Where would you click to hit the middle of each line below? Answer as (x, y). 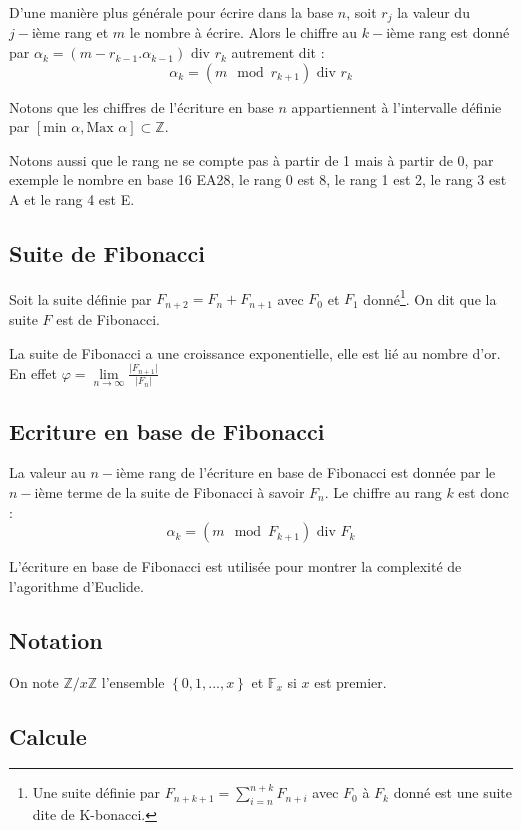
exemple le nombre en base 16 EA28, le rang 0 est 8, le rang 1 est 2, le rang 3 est (258, 179)
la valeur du (433, 12)
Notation (56, 639)
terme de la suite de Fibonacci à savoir (186, 491)
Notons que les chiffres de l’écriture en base (141, 106)
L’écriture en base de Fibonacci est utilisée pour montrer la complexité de (235, 566)
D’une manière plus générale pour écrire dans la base (171, 12)
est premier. (350, 681)
